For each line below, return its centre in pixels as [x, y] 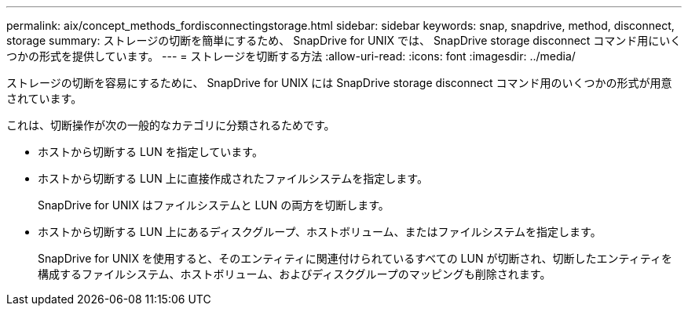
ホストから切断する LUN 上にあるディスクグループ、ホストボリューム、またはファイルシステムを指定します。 [320, 232]
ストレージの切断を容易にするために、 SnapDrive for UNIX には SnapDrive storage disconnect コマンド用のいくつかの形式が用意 [339, 83]
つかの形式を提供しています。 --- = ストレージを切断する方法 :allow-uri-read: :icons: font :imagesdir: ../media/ [291, 56]
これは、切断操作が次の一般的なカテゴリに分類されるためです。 [171, 125]
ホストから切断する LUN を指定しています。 [150, 152]
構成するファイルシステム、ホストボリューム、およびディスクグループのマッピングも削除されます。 [295, 274]
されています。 [44, 98]
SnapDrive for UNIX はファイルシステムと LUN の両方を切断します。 [214, 205]
